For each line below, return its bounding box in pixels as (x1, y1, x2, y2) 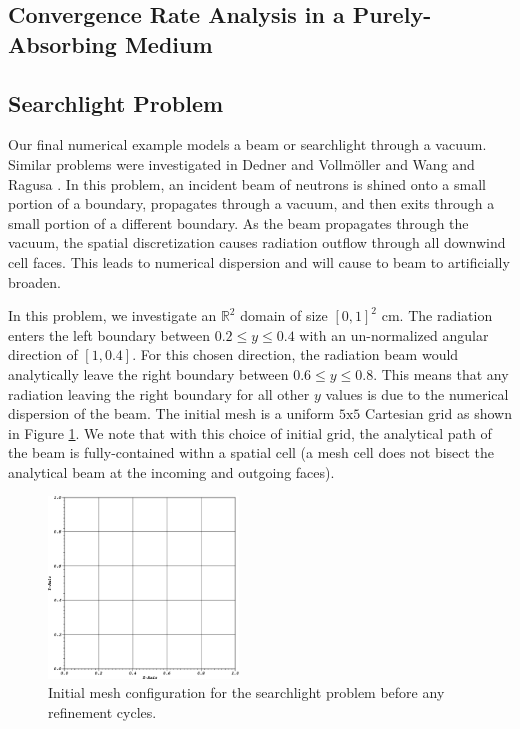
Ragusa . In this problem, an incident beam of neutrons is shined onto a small (8, 173, 486, 194)
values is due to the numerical (325, 383, 509, 404)
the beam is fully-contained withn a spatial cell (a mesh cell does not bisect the (8, 442, 495, 463)
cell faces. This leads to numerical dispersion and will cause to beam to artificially (8, 251, 510, 272)
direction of (8, 344, 78, 365)
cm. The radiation (381, 305, 493, 326)
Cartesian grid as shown (365, 403, 512, 424)
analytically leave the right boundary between (8, 363, 289, 384)
